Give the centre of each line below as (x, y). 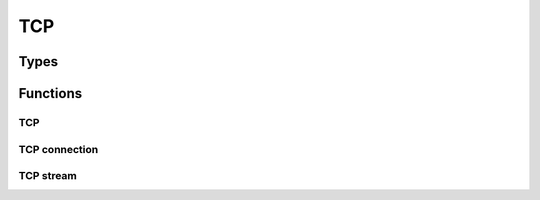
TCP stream (47, 176)
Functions (50, 93)
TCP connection (58, 149)
